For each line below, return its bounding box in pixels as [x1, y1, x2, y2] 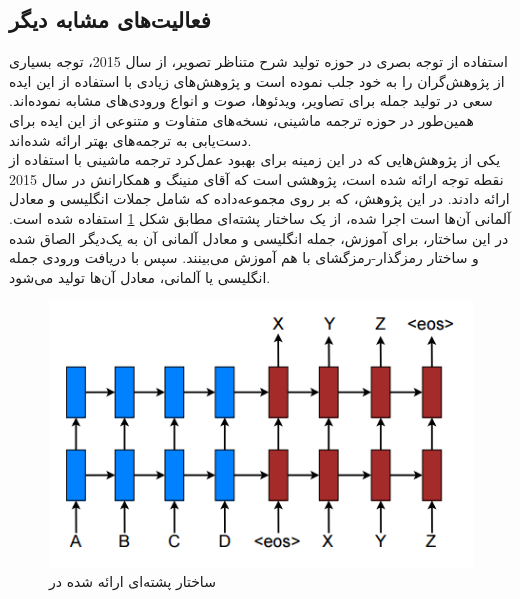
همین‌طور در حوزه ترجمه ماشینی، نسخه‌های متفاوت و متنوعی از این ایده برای [9, 109, 474, 130]
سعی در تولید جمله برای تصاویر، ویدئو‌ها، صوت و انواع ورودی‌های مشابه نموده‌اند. [9, 90, 493, 111]
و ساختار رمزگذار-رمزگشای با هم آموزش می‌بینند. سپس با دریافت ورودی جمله [9, 247, 479, 268]
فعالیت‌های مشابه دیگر [9, 4, 211, 35]
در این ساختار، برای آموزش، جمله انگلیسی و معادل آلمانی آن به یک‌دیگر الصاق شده [9, 227, 509, 248]
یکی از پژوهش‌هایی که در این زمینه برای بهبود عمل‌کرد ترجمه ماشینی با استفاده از [9, 149, 501, 170]
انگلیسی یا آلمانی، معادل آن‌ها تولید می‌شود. [9, 266, 271, 287]
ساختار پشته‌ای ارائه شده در [49, 571, 216, 592]
